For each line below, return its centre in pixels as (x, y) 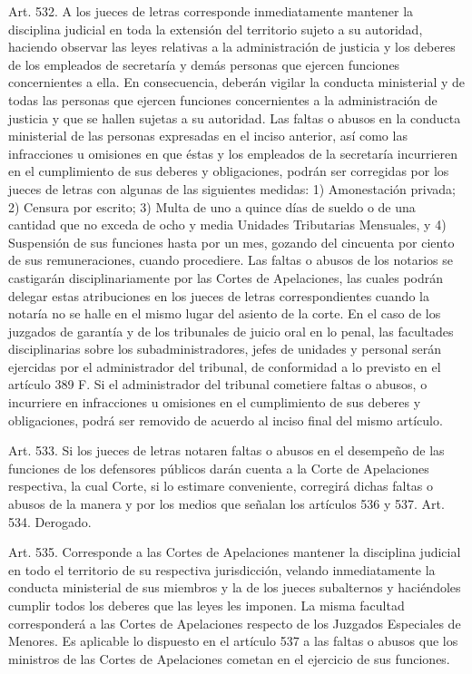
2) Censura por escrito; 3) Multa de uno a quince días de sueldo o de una (212, 206)
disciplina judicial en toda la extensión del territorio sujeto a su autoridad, (216, 29)
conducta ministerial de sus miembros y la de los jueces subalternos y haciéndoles (235, 587)
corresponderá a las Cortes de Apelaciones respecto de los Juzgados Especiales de (235, 623)
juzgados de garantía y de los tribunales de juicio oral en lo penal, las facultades (231, 331)
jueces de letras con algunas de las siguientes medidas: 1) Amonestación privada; (232, 188)
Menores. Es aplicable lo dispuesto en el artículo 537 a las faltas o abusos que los (233, 641)
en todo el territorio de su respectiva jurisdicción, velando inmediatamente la (222, 569)
